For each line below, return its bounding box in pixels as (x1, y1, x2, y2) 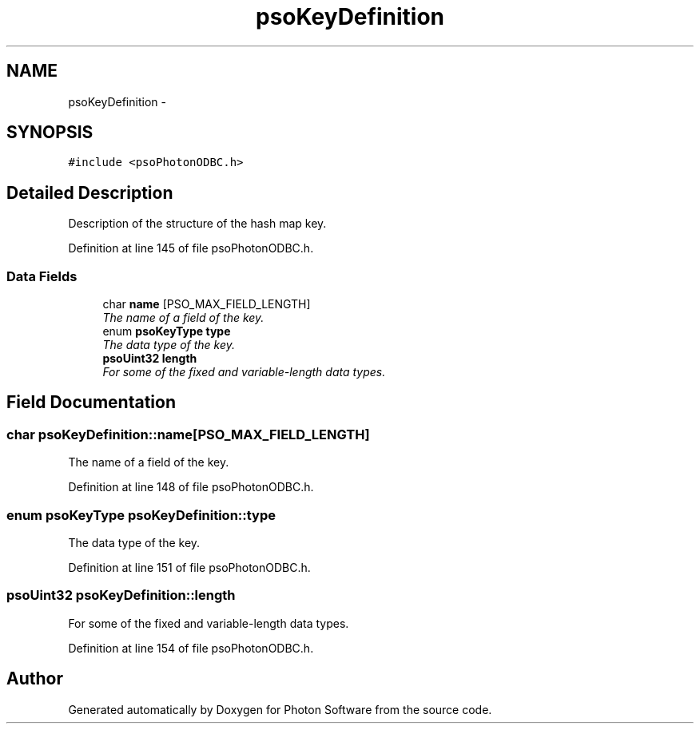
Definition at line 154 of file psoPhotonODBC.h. (68, 641, 314, 655)
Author (6, 669, 63, 689)
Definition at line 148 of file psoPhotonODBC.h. (68, 480, 314, 494)
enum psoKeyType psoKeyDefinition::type (6, 506, 276, 523)
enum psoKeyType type (102, 324, 231, 339)
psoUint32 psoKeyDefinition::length (6, 587, 236, 604)
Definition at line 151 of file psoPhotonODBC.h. (68, 561, 311, 574)
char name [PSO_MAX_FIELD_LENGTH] (102, 297, 311, 311)
